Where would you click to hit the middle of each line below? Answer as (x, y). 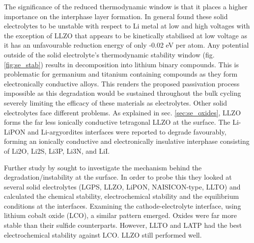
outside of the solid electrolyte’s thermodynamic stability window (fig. (109, 54)
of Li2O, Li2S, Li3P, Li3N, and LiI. (57, 150)
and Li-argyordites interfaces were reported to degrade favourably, (127, 131)
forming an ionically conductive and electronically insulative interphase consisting (127, 141)
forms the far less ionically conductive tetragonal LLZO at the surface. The (117, 122)
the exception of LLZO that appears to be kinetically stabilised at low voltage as (126, 35)
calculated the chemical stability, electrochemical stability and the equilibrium (122, 196)
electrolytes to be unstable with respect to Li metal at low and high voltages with (127, 26)
